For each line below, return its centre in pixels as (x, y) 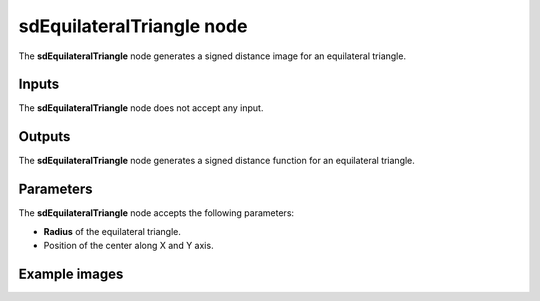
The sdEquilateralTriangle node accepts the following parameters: (156, 213)
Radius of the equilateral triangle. (112, 231)
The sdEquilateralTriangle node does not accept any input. (141, 108)
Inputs (39, 84)
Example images (71, 273)
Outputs (44, 136)
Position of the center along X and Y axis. (128, 246)
